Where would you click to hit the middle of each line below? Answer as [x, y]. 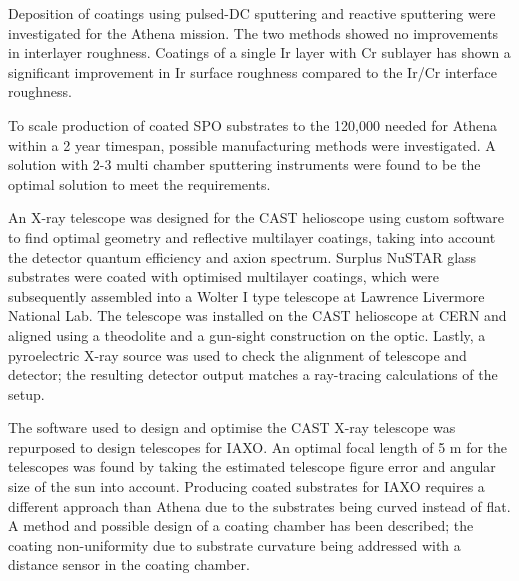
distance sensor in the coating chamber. [129, 564]
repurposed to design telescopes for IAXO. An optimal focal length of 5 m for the [258, 446]
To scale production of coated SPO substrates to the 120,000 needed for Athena [253, 124]
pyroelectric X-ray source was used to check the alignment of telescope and [237, 354]
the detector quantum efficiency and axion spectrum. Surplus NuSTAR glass [242, 256]
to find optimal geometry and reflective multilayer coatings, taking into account [252, 236]
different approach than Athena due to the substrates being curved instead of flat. [259, 505]
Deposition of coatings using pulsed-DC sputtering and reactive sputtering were [252, 13]
